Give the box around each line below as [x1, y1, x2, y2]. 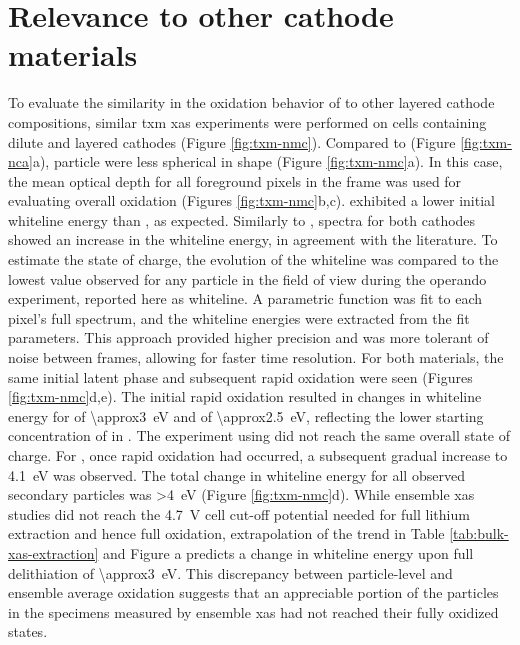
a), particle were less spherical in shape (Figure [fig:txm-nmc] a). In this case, [32, 151, 503, 172]
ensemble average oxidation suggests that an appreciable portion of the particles [8, 582, 499, 603]
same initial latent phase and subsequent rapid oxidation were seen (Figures [8, 366, 473, 387]
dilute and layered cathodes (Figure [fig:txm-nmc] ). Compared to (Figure [8, 131, 456, 152]
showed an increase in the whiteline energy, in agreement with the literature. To [8, 229, 498, 250]
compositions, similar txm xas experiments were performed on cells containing [8, 111, 487, 132]
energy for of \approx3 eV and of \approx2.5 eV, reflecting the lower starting [8, 405, 484, 426]
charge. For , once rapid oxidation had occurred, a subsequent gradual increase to [8, 445, 508, 465]
